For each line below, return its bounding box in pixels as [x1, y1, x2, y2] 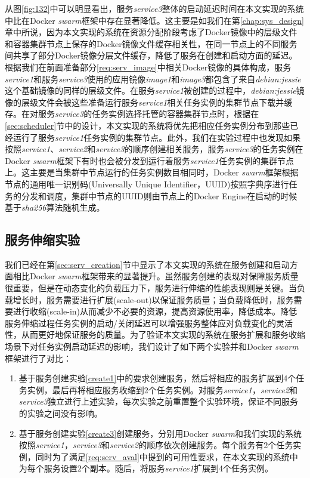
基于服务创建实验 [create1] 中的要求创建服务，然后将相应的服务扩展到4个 [18, 372, 296, 384]
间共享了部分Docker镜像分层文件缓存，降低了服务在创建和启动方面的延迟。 [5, 49, 297, 61]
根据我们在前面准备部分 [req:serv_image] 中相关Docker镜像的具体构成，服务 [5, 60, 292, 73]
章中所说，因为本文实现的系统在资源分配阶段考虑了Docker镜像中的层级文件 [5, 26, 297, 38]
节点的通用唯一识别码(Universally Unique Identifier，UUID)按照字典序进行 [5, 177, 289, 190]
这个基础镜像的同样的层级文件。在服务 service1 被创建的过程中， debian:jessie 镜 [5, 84, 305, 97]
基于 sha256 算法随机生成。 [5, 201, 105, 214]
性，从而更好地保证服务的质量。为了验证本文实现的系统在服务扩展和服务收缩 [5, 328, 305, 341]
